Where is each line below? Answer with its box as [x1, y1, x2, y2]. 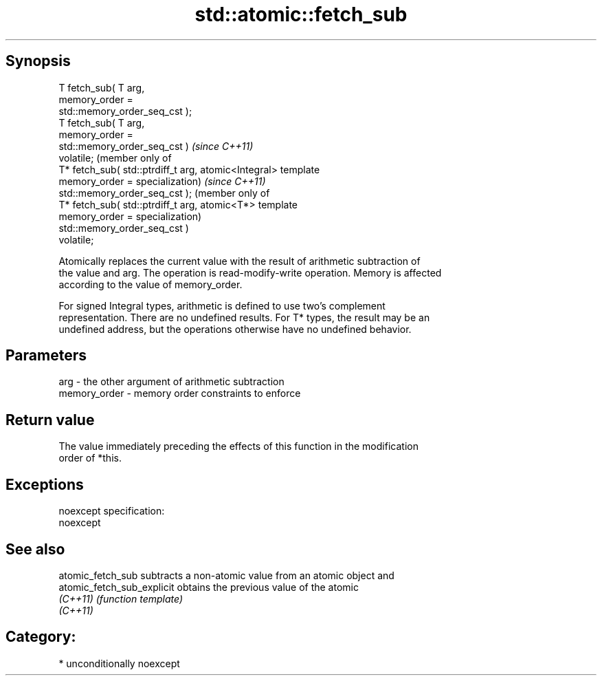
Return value [5, 411, 95, 429]
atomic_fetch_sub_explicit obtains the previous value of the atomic [58, 581, 359, 593]
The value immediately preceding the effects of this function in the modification [58, 440, 419, 453]
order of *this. [58, 452, 122, 464]
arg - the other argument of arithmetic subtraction [58, 376, 285, 388]
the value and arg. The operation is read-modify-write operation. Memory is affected [58, 266, 442, 279]
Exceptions [5, 475, 84, 493]
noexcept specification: [58, 505, 165, 517]
